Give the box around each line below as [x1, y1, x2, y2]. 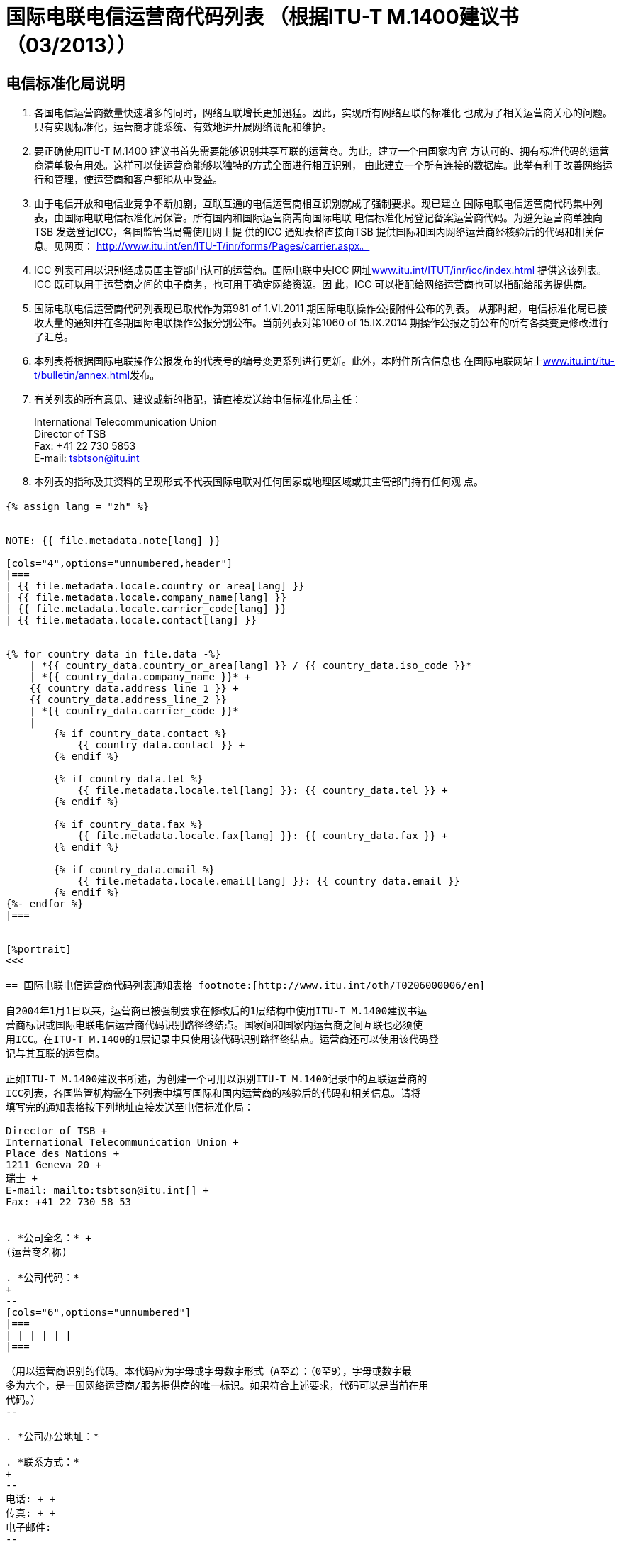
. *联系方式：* [6, 1456, 79, 1468]
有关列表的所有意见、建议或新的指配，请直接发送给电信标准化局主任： [34, 393, 362, 406]
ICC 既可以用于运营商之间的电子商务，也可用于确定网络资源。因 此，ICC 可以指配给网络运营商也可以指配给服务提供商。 [34, 278, 593, 291]
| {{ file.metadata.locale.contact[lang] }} [6, 614, 257, 626]
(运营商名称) [6, 1246, 67, 1258]
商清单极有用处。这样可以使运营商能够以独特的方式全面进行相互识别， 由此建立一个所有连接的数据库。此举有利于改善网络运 [34, 159, 612, 172]
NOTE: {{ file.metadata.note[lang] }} [6, 534, 221, 546]
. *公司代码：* [6, 1271, 79, 1283]
